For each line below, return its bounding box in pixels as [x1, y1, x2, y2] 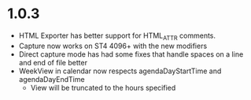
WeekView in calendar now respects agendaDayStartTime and [18, 66, 222, 76]
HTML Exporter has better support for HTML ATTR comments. [18, 31, 216, 42]
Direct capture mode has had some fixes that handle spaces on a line [18, 49, 244, 59]
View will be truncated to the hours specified [30, 83, 176, 92]
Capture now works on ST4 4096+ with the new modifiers [18, 41, 208, 50]
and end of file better [18, 57, 88, 67]
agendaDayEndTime [18, 74, 85, 83]
